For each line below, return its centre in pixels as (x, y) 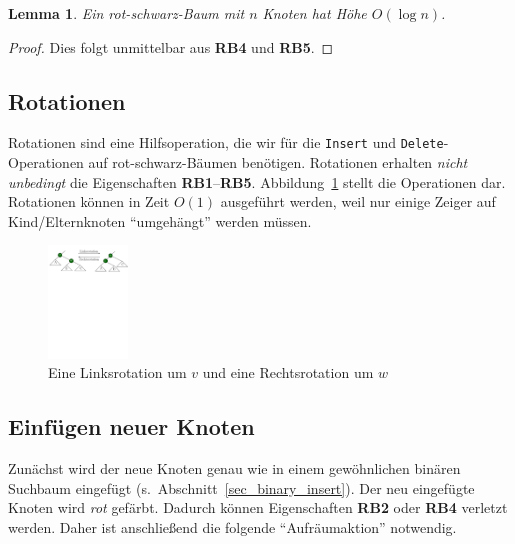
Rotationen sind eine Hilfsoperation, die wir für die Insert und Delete (226, 142)
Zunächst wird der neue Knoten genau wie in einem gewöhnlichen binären (234, 468)
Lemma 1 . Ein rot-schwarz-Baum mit (126, 13)
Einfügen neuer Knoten (131, 426)
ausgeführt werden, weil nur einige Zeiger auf (358, 201)
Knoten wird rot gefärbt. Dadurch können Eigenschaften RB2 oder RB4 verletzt (258, 507)
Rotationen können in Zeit (89, 201)
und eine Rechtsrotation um (288, 372)
